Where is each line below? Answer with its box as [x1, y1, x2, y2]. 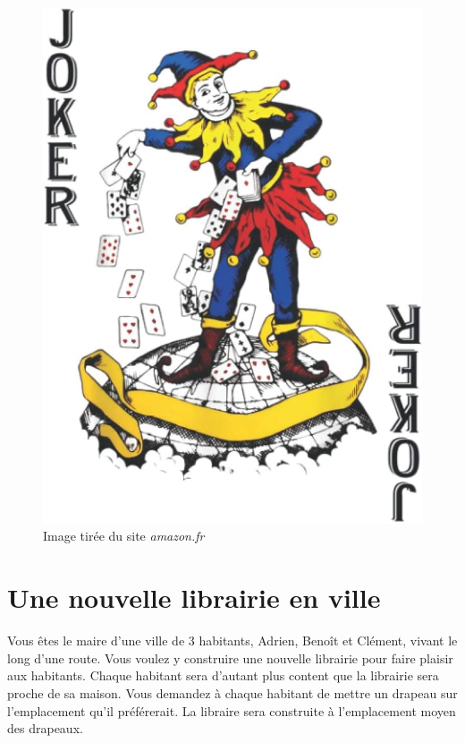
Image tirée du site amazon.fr [43, 526, 205, 545]
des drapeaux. [7, 719, 83, 738]
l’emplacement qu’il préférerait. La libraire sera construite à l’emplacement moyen [7, 701, 456, 720]
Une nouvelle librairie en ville [7, 579, 381, 616]
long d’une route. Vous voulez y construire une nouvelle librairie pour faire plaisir [7, 648, 453, 667]
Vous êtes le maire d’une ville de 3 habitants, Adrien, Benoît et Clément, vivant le [7, 631, 458, 650]
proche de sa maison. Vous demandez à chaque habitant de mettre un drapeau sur [7, 683, 458, 702]
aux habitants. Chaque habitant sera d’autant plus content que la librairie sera [7, 666, 439, 685]
